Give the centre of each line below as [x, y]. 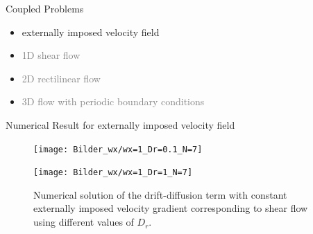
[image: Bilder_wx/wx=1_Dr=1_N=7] [113, 173]
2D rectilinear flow [61, 78]
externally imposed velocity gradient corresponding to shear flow [171, 208]
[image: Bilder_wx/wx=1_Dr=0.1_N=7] [118, 149]
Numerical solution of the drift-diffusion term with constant [160, 194]
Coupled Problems [45, 8]
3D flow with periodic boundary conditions [113, 101]
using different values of [84, 222]
